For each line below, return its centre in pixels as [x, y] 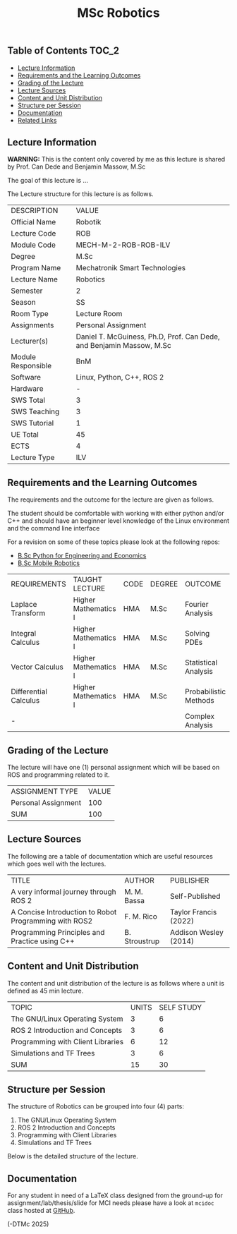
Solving [197, 634]
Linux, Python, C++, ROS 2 [120, 377]
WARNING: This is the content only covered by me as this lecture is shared [116, 159]
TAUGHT [87, 580]
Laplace [24, 605]
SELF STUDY [180, 1007]
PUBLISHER [189, 880]
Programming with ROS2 [52, 921]
